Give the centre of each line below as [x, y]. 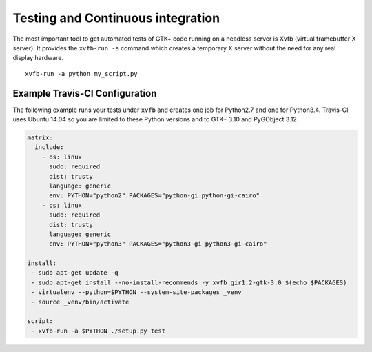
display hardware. [38, 58]
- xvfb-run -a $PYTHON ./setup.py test [98, 331]
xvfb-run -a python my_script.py [81, 74]
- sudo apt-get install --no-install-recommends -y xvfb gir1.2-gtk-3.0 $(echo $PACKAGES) [189, 282]
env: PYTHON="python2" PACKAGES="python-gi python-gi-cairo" [155, 196]
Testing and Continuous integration [116, 18]
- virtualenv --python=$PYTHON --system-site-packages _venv [136, 292]
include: [49, 147]
